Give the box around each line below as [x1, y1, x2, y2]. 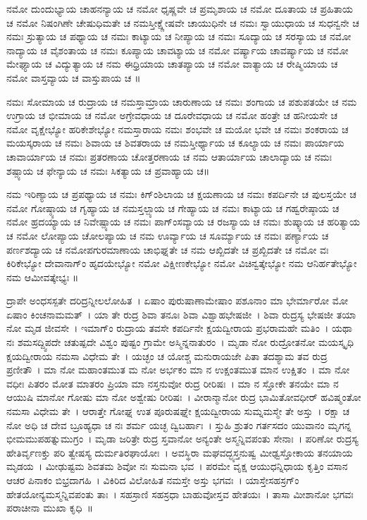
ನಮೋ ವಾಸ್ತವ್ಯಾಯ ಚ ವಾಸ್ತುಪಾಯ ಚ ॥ [6, 70, 141, 85]
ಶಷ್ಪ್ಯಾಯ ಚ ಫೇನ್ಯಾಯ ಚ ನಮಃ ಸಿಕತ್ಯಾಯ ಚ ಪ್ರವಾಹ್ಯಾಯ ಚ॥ [6, 163, 210, 178]
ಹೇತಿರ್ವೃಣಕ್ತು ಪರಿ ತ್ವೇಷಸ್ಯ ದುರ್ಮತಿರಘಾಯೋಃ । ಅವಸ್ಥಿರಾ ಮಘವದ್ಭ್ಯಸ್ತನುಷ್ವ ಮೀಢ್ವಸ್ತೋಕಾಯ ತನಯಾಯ [6, 445, 353, 459]
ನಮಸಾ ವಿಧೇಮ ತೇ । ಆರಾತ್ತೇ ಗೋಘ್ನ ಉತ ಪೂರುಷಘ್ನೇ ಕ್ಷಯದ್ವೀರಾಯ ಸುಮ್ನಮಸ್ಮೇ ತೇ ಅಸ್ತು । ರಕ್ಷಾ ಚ [6, 404, 350, 419]
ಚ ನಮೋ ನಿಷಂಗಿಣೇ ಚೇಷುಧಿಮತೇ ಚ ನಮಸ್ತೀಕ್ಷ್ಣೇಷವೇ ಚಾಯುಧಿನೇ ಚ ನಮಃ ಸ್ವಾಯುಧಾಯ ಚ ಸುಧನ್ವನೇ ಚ [6, 15, 359, 30]
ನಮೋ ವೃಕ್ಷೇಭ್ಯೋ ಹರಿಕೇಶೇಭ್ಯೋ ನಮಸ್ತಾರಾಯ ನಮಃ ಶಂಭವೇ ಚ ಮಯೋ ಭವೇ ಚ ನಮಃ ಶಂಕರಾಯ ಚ [6, 121, 349, 136]
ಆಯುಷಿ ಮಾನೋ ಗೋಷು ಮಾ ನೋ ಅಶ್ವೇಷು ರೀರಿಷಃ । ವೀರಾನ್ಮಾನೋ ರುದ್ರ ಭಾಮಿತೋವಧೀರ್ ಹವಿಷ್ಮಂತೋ [6, 390, 361, 404]
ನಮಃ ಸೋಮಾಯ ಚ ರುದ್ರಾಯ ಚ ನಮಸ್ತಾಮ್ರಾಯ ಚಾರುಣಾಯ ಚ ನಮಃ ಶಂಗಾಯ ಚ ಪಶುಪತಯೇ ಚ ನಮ [6, 94, 357, 109]
